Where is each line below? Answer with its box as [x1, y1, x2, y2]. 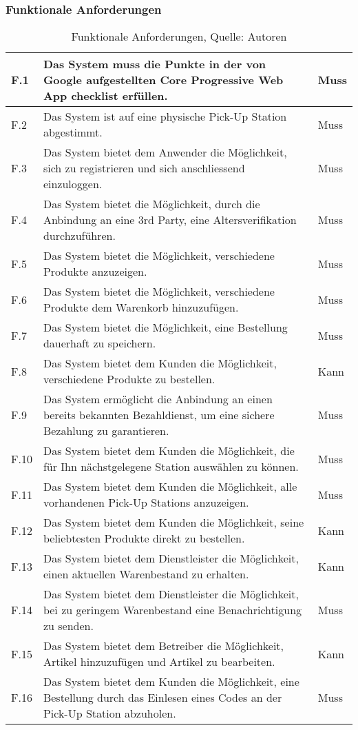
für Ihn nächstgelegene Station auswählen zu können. [43, 458, 299, 475]
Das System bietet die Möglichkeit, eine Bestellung [43, 319, 288, 336]
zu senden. [43, 618, 94, 634]
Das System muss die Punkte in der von [43, 56, 266, 72]
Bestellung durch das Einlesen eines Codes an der [43, 689, 282, 706]
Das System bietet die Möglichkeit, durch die [43, 196, 260, 212]
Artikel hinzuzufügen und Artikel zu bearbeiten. [43, 653, 275, 670]
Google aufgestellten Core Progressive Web [43, 72, 284, 88]
